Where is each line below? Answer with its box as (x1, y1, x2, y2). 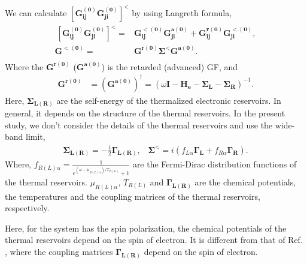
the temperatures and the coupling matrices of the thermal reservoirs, (5, 190, 260, 202)
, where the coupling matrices (5, 245, 113, 257)
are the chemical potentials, (194, 175, 296, 188)
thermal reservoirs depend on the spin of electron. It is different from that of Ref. (5, 233, 303, 246)
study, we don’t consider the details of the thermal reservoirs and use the (5, 118, 273, 131)
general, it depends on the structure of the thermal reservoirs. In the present (5, 107, 285, 119)
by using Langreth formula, (132, 6, 232, 19)
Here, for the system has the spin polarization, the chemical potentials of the (5, 221, 287, 234)
